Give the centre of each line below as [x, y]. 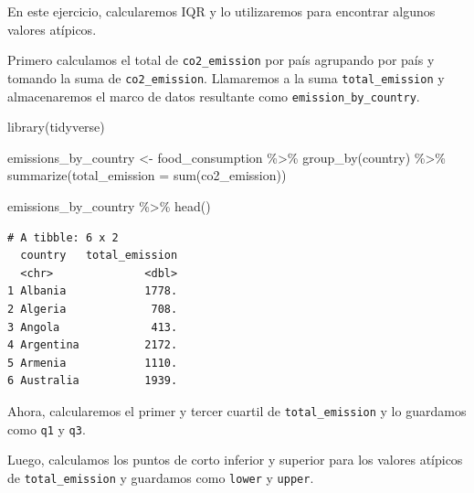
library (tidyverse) [56, 127]
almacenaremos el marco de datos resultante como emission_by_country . [214, 96]
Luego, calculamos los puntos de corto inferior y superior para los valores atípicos [235, 460]
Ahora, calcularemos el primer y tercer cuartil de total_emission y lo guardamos [237, 410]
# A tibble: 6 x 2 [63, 237]
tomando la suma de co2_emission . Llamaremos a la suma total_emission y [226, 77]
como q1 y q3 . [47, 429]
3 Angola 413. [93, 327]
